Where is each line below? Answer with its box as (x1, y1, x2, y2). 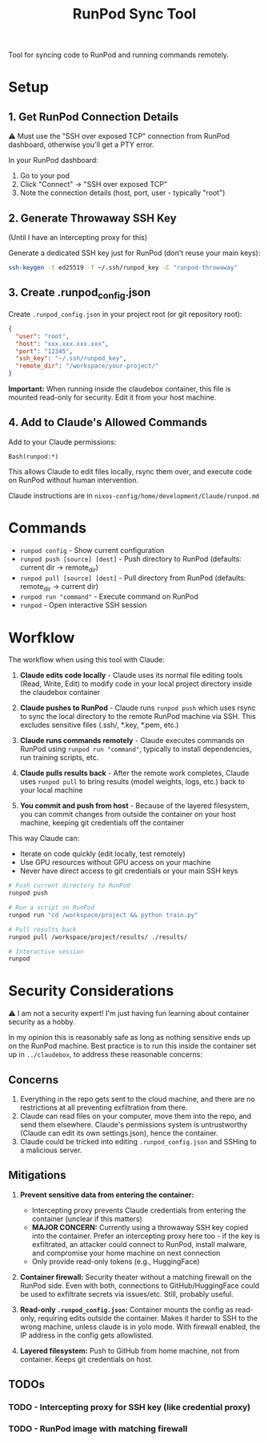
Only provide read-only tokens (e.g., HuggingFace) (31, 1257, 200, 1266)
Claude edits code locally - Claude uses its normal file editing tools (19, 671, 243, 680)
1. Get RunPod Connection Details (8, 110, 179, 124)
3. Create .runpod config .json (8, 286, 151, 302)
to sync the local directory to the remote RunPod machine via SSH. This (19, 712, 256, 721)
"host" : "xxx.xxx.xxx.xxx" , (15, 339, 110, 347)
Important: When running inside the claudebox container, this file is (8, 384, 231, 393)
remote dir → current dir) (19, 581, 98, 593)
